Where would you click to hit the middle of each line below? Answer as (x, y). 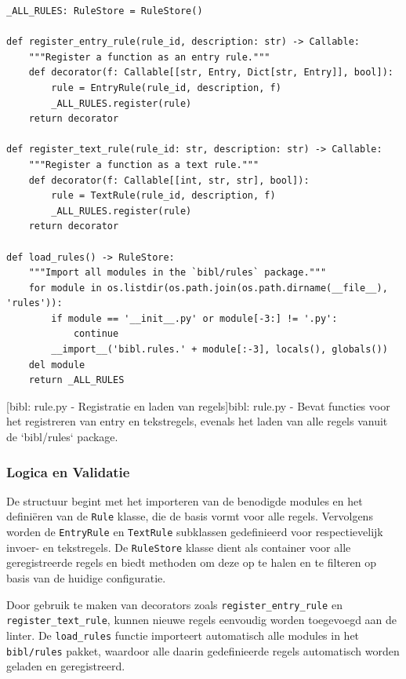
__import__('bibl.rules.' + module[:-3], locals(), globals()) (219, 350)
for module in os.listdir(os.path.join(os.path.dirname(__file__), (208, 288)
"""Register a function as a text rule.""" (144, 164)
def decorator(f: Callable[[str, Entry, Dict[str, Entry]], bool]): (211, 73)
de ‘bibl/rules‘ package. (62, 437)
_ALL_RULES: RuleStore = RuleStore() (105, 11)
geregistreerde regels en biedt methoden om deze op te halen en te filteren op (192, 562)
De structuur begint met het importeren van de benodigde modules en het (185, 500)
